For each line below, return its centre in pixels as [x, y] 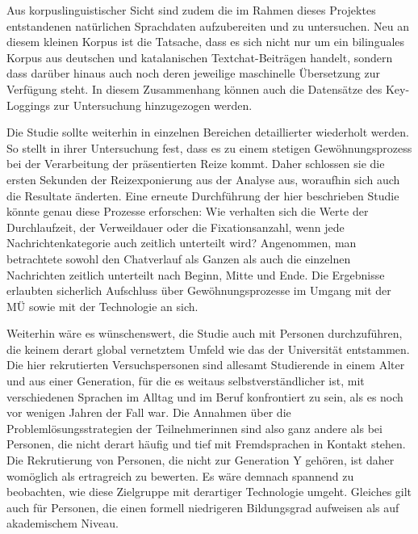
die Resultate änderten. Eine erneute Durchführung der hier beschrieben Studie [203, 195]
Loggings [28, 105]
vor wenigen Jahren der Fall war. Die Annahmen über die [149, 412]
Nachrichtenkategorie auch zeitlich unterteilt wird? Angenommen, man [182, 243]
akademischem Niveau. [63, 523]
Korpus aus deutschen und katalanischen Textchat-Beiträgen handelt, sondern [200, 57]
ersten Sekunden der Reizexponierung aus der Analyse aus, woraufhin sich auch [203, 179]
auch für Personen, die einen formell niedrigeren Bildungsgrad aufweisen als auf [203, 507]
